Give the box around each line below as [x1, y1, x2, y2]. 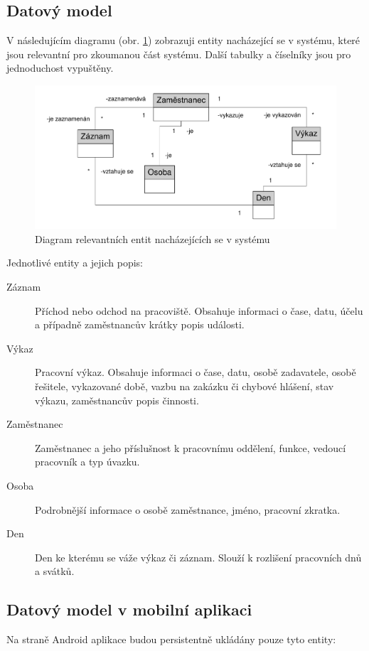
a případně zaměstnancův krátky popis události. [35, 317, 245, 332]
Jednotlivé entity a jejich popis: [6, 255, 144, 270]
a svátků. [35, 564, 75, 579]
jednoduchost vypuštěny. [6, 60, 114, 75]
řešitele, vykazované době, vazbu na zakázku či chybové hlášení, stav [35, 378, 334, 393]
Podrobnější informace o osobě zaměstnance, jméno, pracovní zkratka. [35, 502, 341, 517]
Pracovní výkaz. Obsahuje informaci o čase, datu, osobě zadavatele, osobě [35, 365, 356, 380]
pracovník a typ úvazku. [35, 454, 140, 469]
